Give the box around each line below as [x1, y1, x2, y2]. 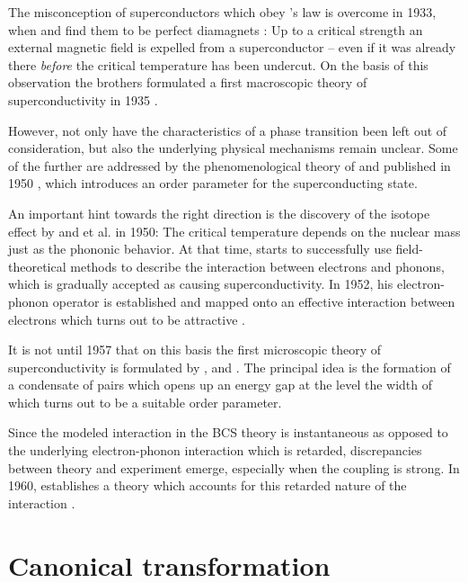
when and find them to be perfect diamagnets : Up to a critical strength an [8, 20, 423, 39]
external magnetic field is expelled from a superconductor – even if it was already [8, 38, 456, 57]
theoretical [8, 256, 66, 275]
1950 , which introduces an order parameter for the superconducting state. [8, 174, 418, 193]
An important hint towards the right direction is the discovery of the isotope [8, 203, 430, 222]
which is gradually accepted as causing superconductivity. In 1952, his [8, 274, 393, 293]
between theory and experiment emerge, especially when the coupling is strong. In [8, 458, 460, 477]
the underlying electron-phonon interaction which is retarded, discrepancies [8, 441, 422, 460]
